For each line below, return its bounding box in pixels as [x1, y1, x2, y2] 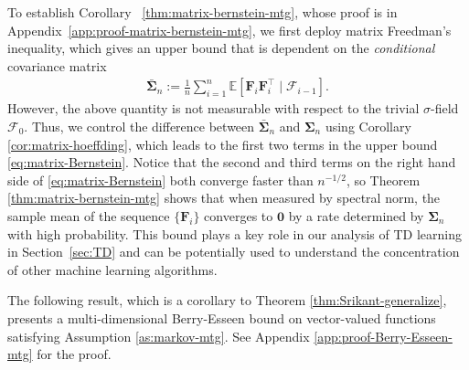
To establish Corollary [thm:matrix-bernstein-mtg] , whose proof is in [7, 3, 398, 21]
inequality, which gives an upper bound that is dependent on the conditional [7, 38, 435, 58]
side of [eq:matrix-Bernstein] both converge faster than [7, 170, 314, 189]
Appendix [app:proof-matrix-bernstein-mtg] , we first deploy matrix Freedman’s [7, 20, 452, 39]
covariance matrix [7, 56, 107, 75]
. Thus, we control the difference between [24, 117, 255, 135]
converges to [204, 206, 273, 225]
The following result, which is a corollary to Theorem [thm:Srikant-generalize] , [7, 291, 447, 310]
